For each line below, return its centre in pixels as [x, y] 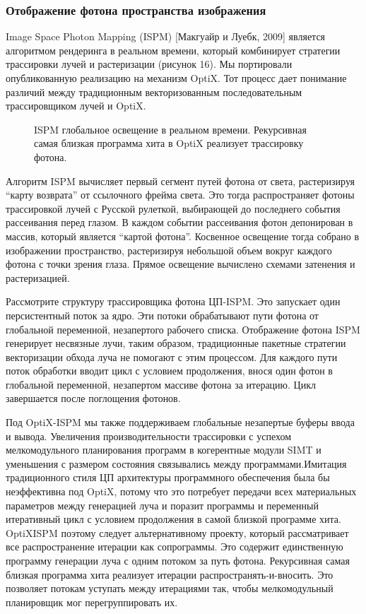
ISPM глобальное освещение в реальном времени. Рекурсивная [170, 129]
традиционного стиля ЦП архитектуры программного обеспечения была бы [168, 477]
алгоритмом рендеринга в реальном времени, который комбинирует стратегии [173, 50]
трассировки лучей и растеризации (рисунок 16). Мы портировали [149, 64]
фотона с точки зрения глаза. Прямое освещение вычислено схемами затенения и [181, 264]
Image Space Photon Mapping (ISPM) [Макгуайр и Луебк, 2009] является [166, 36]
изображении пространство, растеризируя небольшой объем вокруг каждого [169, 250]
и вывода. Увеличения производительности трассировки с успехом [148, 436]
